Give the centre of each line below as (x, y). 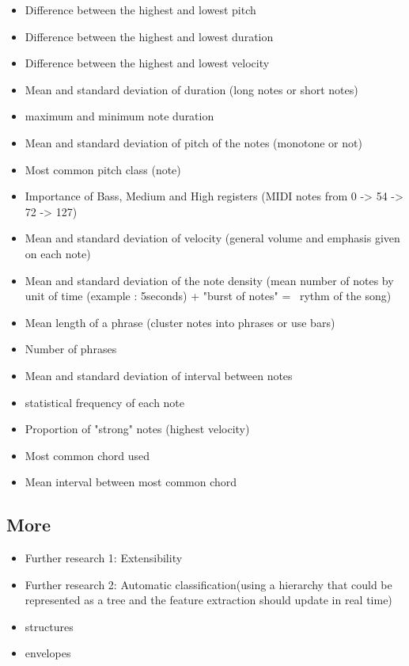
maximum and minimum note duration (119, 116)
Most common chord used (87, 455)
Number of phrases (71, 349)
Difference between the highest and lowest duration (149, 36)
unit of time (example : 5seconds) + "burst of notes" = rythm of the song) (208, 296)
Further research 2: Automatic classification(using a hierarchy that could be (208, 584)
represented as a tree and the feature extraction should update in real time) (208, 600)
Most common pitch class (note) (103, 169)
